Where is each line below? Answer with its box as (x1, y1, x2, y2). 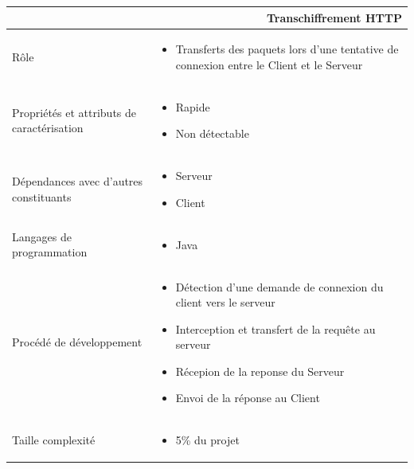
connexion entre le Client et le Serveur (175, 56, 363, 72)
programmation (12, 244, 88, 260)
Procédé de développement (12, 334, 143, 350)
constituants (12, 188, 72, 205)
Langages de (12, 228, 72, 244)
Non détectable (175, 125, 249, 142)
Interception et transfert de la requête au (175, 320, 376, 337)
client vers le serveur (175, 294, 275, 311)
